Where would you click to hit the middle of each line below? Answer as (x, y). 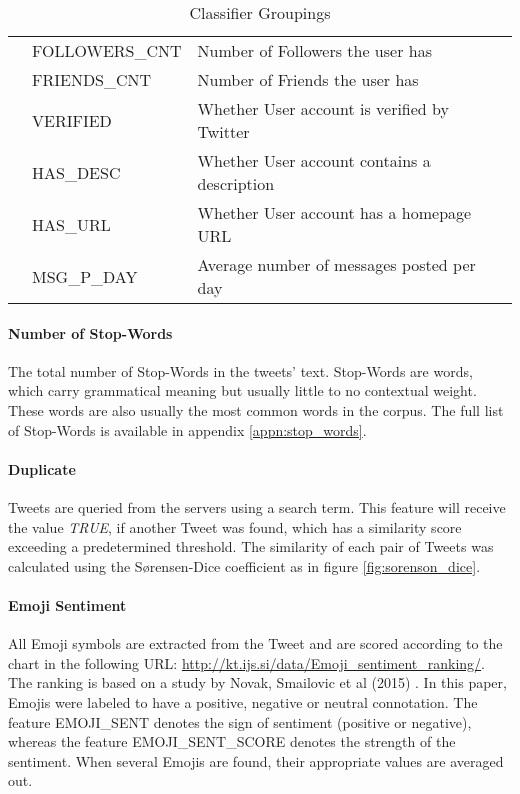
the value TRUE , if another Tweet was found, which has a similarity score (235, 526)
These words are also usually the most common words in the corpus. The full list (256, 409)
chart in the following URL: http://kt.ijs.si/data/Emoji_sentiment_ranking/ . (246, 662)
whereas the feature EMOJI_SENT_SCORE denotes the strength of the (232, 741)
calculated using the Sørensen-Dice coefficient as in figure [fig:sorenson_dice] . (244, 565)
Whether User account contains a (314, 160)
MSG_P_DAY (85, 276)
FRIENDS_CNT (92, 79)
